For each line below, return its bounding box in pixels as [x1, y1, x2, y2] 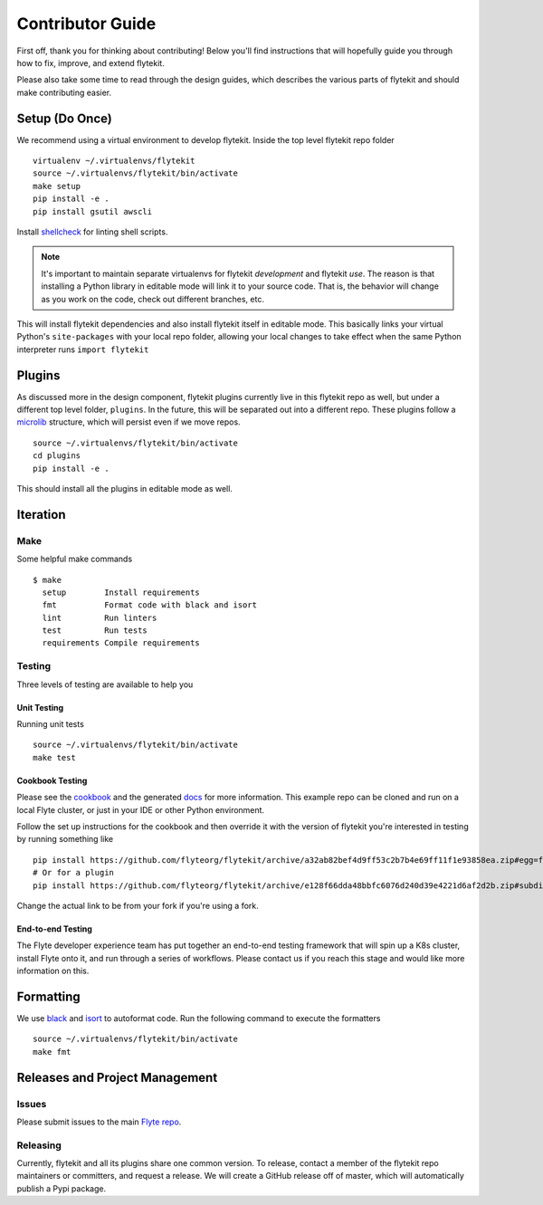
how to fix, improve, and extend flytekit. [16, 57, 165, 68]
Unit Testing [16, 702, 64, 712]
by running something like [16, 834, 113, 845]
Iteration [16, 507, 66, 522]
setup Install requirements [42, 587, 201, 598]
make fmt [33, 1047, 71, 1057]
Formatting [16, 989, 81, 1004]
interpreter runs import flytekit [16, 344, 149, 355]
